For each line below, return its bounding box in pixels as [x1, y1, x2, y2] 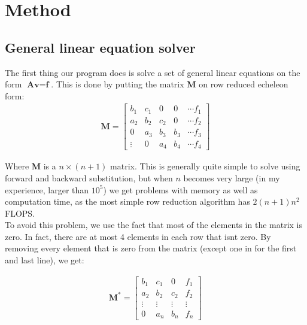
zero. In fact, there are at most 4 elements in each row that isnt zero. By [5, 230, 271, 242]
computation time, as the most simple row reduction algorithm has [5, 195, 250, 208]
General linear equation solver [5, 38, 196, 56]
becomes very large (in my [183, 171, 280, 184]
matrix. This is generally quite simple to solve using [110, 160, 300, 172]
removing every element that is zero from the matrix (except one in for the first [5, 242, 297, 254]
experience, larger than [5, 183, 89, 196]
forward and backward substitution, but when [5, 171, 173, 184]
